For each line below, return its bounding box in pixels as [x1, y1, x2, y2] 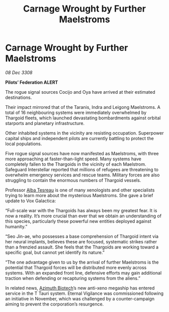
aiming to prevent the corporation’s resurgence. [5, 301, 104, 307]
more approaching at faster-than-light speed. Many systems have [5, 156, 142, 162]
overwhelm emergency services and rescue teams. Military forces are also [5, 172, 160, 178]
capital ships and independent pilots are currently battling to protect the [5, 135, 154, 141]
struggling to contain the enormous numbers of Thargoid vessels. [5, 177, 141, 183]
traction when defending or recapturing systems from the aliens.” [5, 275, 141, 281]
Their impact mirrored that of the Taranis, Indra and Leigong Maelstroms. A [5, 104, 161, 110]
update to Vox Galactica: [5, 198, 56, 204]
